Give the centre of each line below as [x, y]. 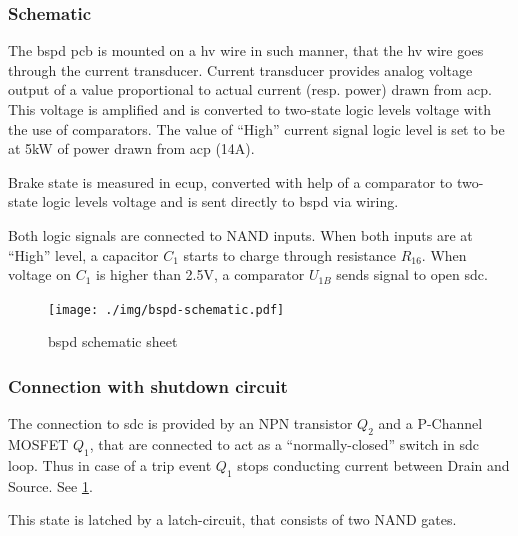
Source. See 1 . [50, 485]
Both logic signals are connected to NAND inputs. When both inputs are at [240, 234]
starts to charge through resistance [289, 254]
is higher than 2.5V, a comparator [200, 274]
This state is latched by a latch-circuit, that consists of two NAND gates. [232, 519]
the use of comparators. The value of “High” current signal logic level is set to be [256, 128]
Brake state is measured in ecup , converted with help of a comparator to [230, 181]
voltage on [39, 274]
